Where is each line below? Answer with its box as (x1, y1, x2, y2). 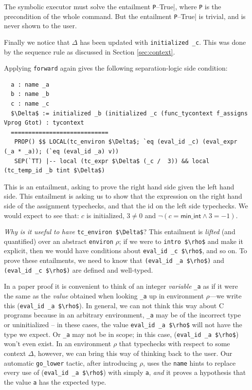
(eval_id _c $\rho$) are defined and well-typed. (4, 264, 153, 275)
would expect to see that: (4, 210, 79, 220)
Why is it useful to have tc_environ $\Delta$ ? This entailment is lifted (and (4, 226, 235, 237)
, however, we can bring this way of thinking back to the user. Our (34, 348, 233, 358)
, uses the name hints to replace (143, 357, 236, 368)
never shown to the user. (4, 20, 77, 31)
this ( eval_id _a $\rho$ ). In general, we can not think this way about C (4, 300, 224, 310)
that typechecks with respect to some (119, 338, 230, 349)
